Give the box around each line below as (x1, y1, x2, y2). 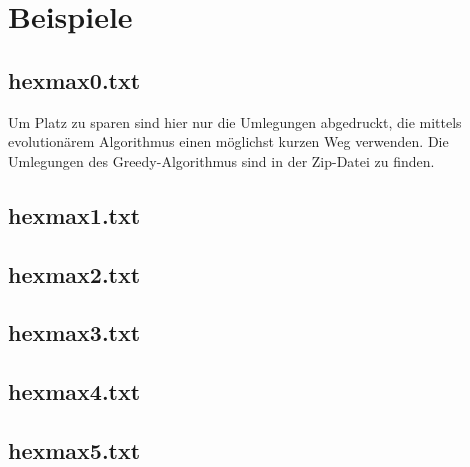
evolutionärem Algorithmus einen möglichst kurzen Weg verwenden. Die (8, 131, 449, 152)
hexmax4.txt (8, 376, 141, 407)
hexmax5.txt (8, 434, 141, 465)
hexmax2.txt (8, 258, 141, 289)
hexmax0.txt (8, 64, 141, 95)
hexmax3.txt (8, 317, 141, 348)
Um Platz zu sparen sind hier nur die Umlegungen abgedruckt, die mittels (8, 111, 462, 132)
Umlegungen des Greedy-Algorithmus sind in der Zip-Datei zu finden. (8, 150, 435, 171)
